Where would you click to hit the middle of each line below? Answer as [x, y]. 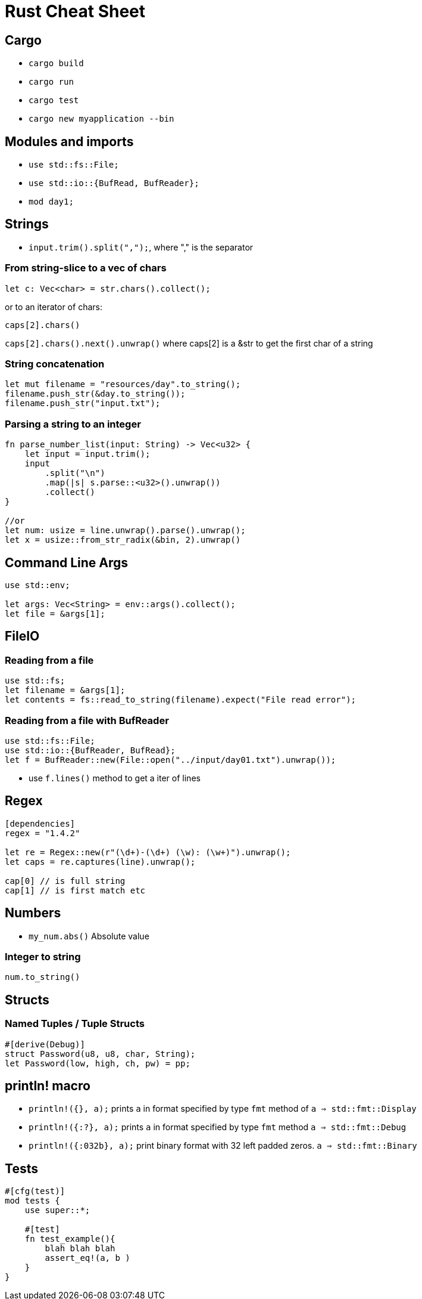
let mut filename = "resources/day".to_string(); [123, 384]
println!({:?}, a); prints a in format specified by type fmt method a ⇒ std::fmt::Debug [218, 1127]
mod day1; [51, 202]
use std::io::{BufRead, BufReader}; [114, 183]
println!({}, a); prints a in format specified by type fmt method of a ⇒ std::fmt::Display [223, 1109]
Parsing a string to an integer [73, 424]
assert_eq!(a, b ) [87, 1258]
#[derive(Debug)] [45, 1044]
